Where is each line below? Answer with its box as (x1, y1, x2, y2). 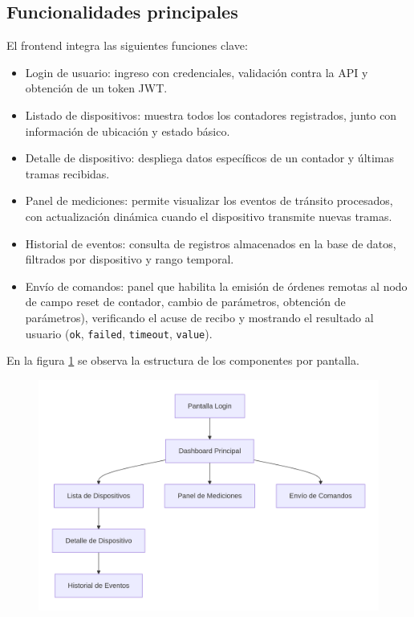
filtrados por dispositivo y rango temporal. (25, 251, 234, 268)
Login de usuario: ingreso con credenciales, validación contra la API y (25, 63, 368, 80)
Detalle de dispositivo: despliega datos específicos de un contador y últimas (25, 149, 395, 166)
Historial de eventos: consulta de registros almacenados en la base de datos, (25, 235, 396, 251)
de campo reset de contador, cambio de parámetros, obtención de (25, 293, 346, 310)
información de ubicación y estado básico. (25, 122, 230, 139)
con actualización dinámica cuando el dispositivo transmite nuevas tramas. (25, 207, 392, 224)
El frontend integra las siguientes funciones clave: (6, 37, 248, 54)
